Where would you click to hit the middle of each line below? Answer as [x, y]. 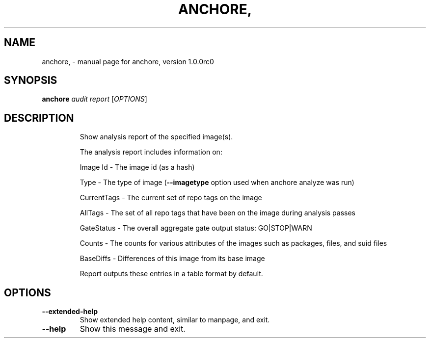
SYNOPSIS [31, 80]
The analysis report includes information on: [151, 152]
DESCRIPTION [39, 118]
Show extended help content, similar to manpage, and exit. [175, 320]
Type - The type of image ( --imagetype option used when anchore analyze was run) [217, 183]
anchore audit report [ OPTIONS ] [94, 99]
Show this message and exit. [133, 329]
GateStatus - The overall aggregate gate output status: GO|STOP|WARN [196, 228]
